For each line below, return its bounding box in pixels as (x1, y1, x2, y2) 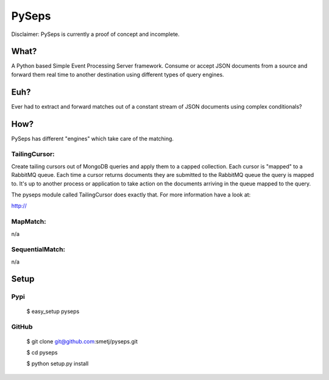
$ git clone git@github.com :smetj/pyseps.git (26, 337, 138, 345)
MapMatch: (11, 217, 46, 226)
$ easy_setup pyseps (26, 307, 80, 315)
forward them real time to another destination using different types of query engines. (11, 71, 225, 78)
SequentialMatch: (11, 245, 66, 254)
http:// (11, 202, 27, 210)
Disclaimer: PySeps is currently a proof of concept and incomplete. (11, 30, 180, 38)
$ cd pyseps (26, 348, 58, 356)
